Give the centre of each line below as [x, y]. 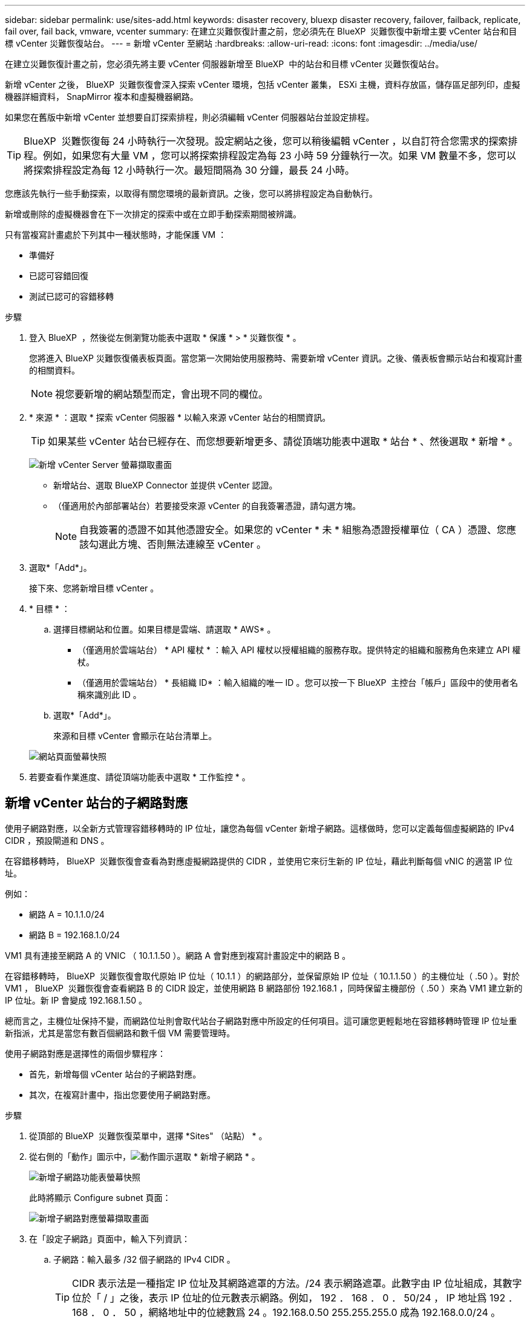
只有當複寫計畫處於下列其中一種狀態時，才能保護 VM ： [116, 235]
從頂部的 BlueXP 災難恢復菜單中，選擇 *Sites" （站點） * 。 [148, 1136]
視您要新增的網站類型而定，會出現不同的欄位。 [162, 394]
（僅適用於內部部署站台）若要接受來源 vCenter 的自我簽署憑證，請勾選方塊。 [207, 506]
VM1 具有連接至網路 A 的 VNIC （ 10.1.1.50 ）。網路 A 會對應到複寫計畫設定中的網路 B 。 [178, 955]
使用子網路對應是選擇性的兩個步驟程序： [85, 1053]
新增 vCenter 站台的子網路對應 [97, 803]
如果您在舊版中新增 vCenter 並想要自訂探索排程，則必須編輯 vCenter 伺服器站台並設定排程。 [190, 117]
